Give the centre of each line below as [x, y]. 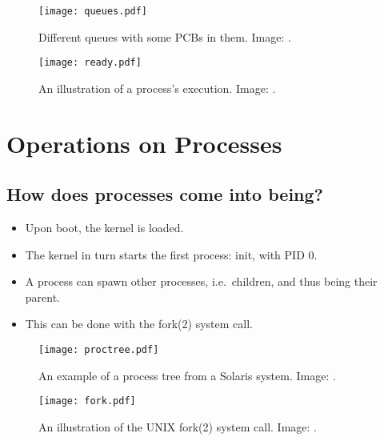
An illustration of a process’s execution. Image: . [157, 88]
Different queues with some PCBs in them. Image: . [165, 36]
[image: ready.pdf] [90, 63]
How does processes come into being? [165, 194]
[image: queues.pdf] [93, 11]
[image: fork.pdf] [87, 401]
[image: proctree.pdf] [99, 350]
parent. [43, 297]
